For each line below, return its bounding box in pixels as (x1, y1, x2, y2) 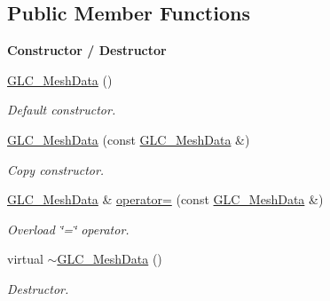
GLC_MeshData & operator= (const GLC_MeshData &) (7, 190, 324, 209)
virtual (7, 250, 43, 268)
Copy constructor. (7, 160, 105, 178)
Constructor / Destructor (7, 41, 167, 59)
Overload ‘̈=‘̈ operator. (7, 219, 130, 238)
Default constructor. (7, 100, 116, 119)
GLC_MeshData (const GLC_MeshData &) (7, 130, 250, 148)
